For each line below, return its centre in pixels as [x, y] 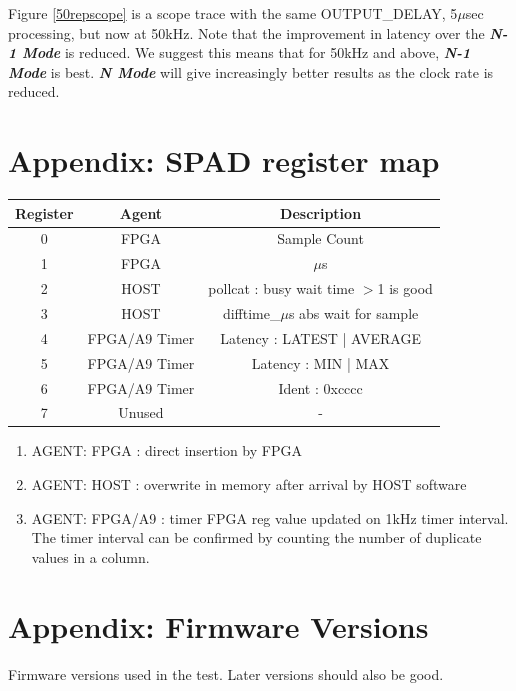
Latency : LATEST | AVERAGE [320, 337]
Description [321, 212]
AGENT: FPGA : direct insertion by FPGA [166, 450]
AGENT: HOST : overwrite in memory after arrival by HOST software [249, 484]
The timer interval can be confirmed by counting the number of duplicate [256, 537]
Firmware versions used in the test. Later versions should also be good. [226, 673]
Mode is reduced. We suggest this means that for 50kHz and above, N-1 [246, 52]
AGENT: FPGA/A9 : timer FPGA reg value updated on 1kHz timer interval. [270, 517]
